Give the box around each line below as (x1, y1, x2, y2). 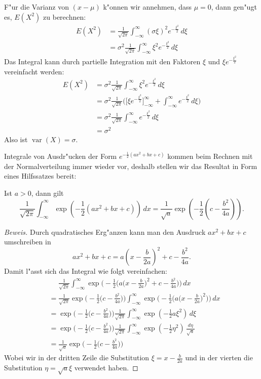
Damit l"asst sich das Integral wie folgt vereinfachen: (4, 266, 167, 276)
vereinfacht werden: (4, 66, 64, 76)
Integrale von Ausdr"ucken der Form (4, 151, 117, 161)
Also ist (4, 134, 28, 144)
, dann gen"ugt (211, 2, 257, 12)
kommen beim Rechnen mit (167, 151, 253, 161)
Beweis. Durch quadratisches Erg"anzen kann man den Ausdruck (4, 226, 206, 237)
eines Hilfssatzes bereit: (4, 171, 77, 181)
